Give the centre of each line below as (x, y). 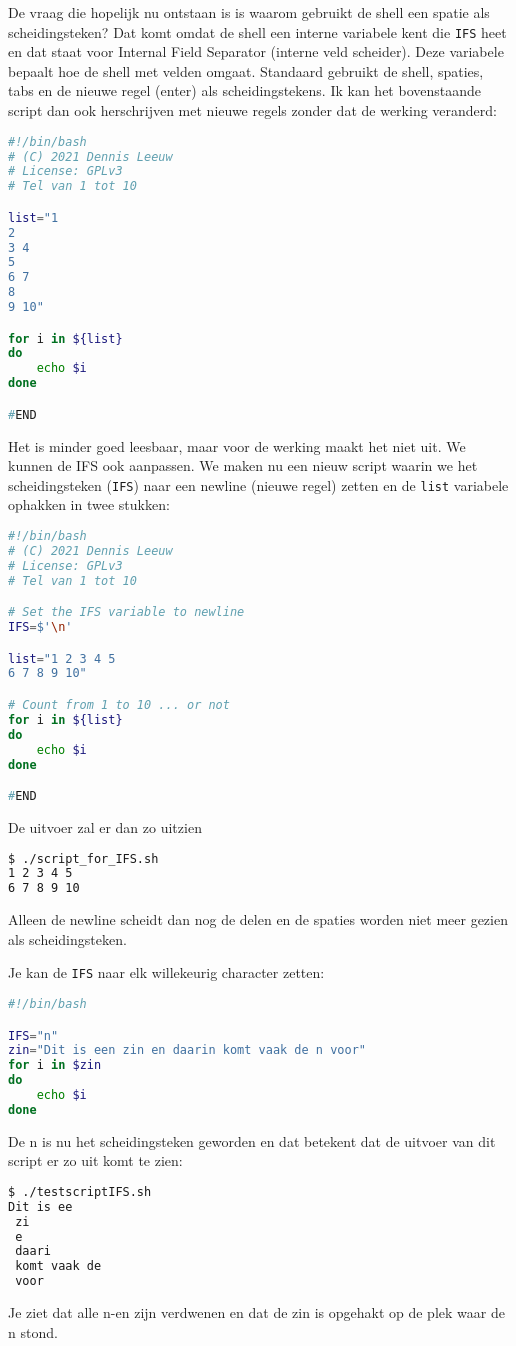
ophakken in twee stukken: (89, 504)
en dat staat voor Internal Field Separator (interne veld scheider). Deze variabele (256, 51)
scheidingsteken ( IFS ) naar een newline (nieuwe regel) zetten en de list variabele (258, 484)
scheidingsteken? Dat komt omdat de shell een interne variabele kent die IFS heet (257, 31)
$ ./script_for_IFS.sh (83, 858)
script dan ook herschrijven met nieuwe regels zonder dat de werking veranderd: (252, 110)
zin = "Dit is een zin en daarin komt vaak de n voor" (187, 1050)
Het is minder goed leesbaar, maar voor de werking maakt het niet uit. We (237, 445)
